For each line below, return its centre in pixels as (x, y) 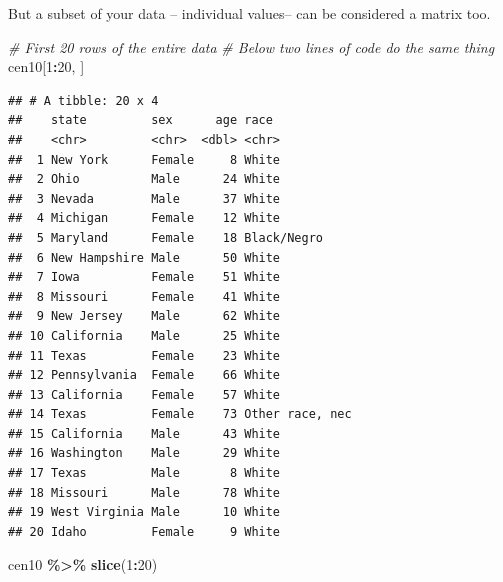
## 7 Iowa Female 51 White (144, 277)
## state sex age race (140, 120)
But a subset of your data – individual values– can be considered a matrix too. (249, 13)
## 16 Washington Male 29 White (144, 453)
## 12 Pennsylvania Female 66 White (144, 375)
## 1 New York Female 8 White (144, 159)
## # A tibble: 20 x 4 (83, 100)
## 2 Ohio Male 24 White (144, 179)
